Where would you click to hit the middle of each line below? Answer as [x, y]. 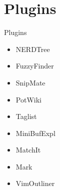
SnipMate [30, 82]
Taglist [26, 116]
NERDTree [33, 49]
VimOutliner [35, 183]
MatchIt [28, 150]
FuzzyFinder [35, 66]
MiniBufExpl [35, 133]
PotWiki [28, 99]
